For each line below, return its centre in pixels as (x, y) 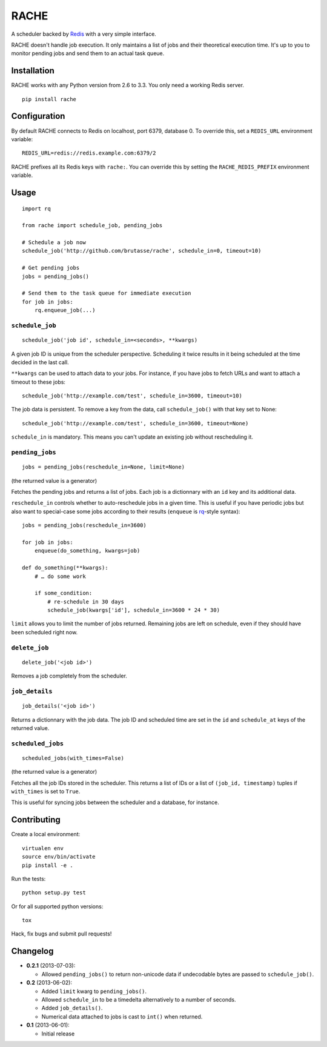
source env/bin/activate (59, 857)
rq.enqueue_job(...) (65, 310)
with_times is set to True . (46, 791)
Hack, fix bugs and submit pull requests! (61, 934)
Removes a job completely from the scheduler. (69, 676)
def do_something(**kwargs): (65, 568)
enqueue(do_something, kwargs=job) (87, 551)
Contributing (36, 820)
